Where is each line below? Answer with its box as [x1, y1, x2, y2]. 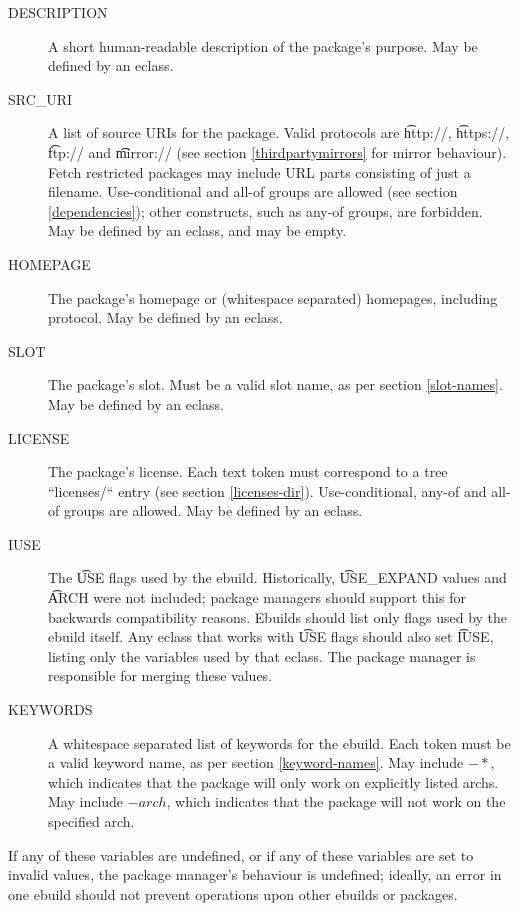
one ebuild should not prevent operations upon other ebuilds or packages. [8, 883, 458, 904]
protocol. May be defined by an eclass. [48, 307, 283, 328]
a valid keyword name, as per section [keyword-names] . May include [48, 752, 464, 773]
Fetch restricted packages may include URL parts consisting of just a [48, 161, 471, 182]
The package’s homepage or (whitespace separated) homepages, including [48, 287, 498, 308]
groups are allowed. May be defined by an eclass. [63, 500, 363, 521]
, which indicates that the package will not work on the [166, 791, 506, 812]
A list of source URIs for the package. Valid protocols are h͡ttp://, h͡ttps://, [48, 122, 510, 143]
